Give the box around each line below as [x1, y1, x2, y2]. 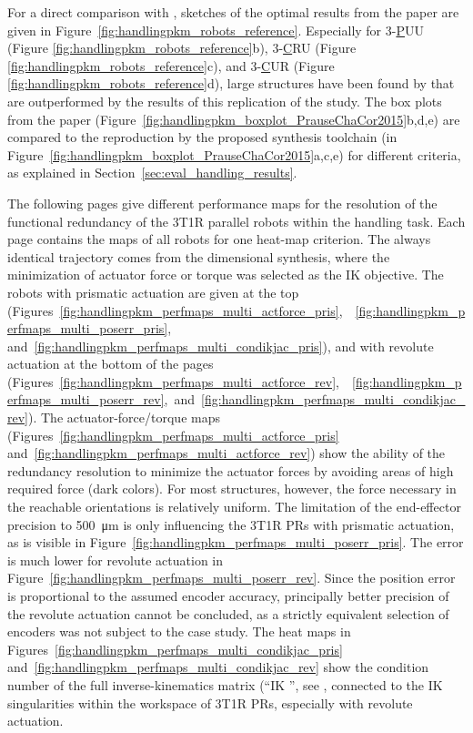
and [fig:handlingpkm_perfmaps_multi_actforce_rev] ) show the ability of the [7, 443, 446, 463]
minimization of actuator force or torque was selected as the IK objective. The [7, 265, 444, 284]
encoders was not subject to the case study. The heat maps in [7, 622, 351, 641]
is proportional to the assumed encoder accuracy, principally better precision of [7, 586, 449, 605]
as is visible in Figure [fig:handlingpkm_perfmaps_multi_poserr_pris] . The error [7, 533, 464, 552]
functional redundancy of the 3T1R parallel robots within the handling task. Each [7, 211, 466, 230]
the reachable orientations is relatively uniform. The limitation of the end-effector [7, 497, 461, 516]
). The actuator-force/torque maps [28, 408, 220, 427]
